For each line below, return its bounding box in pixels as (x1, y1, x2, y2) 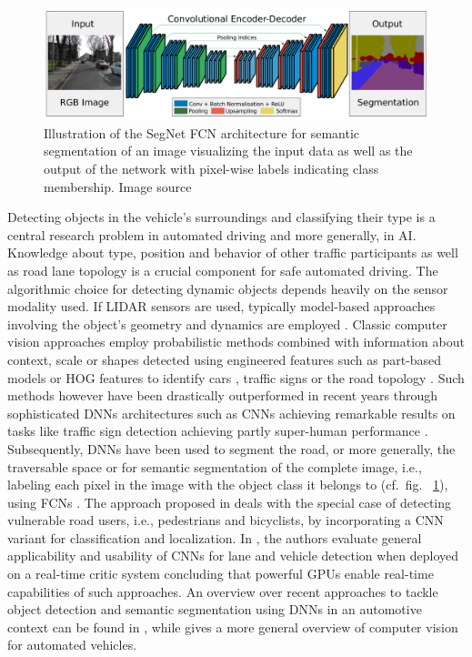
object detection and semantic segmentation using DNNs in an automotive (7, 600, 422, 619)
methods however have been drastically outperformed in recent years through (7, 386, 438, 405)
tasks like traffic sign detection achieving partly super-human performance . (7, 421, 428, 440)
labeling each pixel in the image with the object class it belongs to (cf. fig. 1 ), (7, 475, 448, 494)
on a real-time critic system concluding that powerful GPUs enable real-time (7, 564, 434, 583)
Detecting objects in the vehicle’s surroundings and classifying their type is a (7, 207, 436, 227)
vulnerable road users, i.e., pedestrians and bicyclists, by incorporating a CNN (7, 510, 444, 530)
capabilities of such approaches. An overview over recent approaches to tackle (7, 581, 438, 601)
